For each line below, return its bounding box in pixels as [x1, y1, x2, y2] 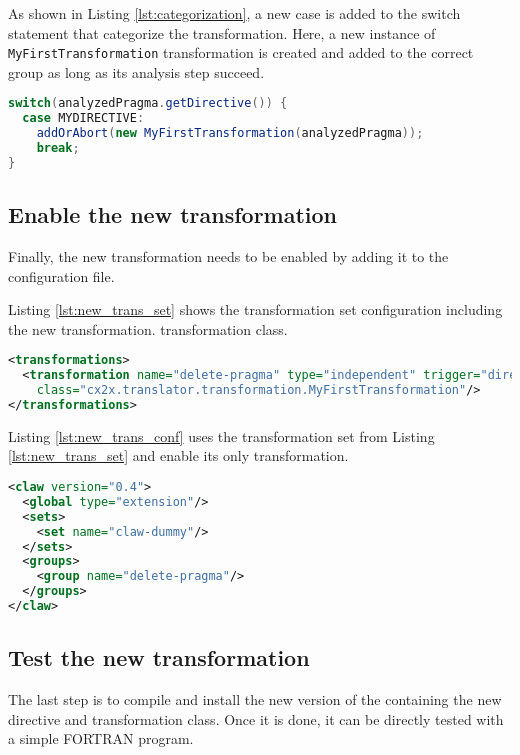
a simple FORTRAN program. [8, 728, 194, 749]
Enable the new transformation [8, 199, 338, 230]
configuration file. [8, 265, 115, 286]
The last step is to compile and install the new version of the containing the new [8, 689, 502, 710]
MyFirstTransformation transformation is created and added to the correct [8, 42, 474, 63]
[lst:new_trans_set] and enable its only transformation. [8, 445, 349, 466]
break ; [36, 141, 80, 156]
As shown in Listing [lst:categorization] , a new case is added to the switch [8, 3, 461, 23]
